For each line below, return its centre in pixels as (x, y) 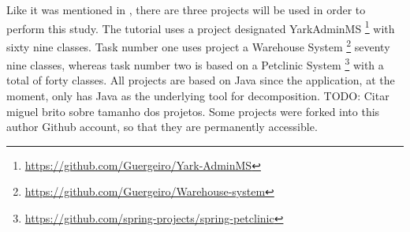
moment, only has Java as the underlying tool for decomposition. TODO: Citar (198, 95)
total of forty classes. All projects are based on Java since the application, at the (201, 80)
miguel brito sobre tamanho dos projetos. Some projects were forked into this (193, 111)
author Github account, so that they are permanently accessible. (162, 127)
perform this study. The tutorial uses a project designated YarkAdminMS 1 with (201, 27)
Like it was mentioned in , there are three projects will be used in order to (186, 9)
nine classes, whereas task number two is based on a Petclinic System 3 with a (195, 64)
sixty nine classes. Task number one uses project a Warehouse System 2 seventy (198, 45)
